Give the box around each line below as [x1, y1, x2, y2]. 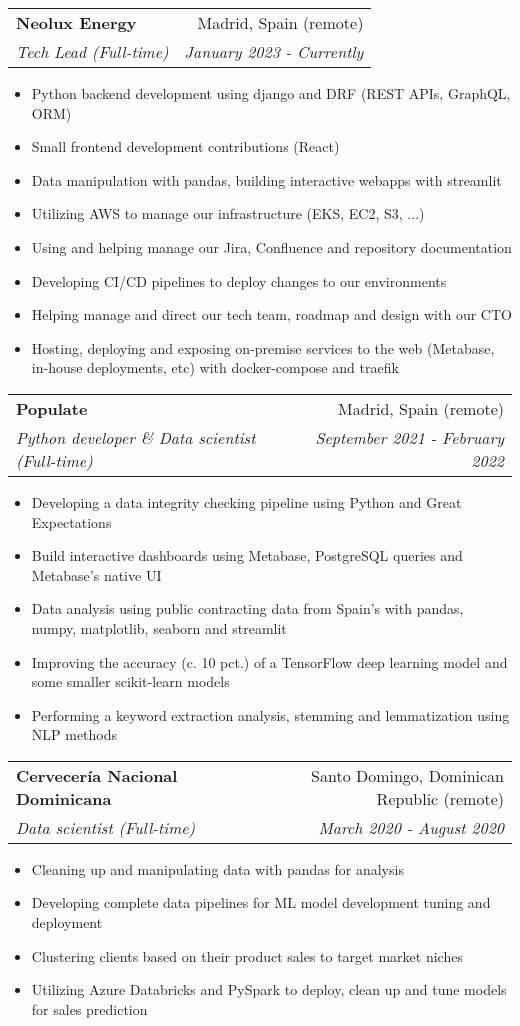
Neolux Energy [16, 11, 137, 34]
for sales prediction [31, 998, 148, 1019]
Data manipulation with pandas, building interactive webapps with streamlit [31, 169, 502, 190]
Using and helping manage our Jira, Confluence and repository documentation [31, 236, 512, 257]
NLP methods [31, 724, 118, 745]
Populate [16, 396, 88, 420]
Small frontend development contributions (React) [31, 136, 340, 157]
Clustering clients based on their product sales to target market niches [31, 945, 463, 966]
